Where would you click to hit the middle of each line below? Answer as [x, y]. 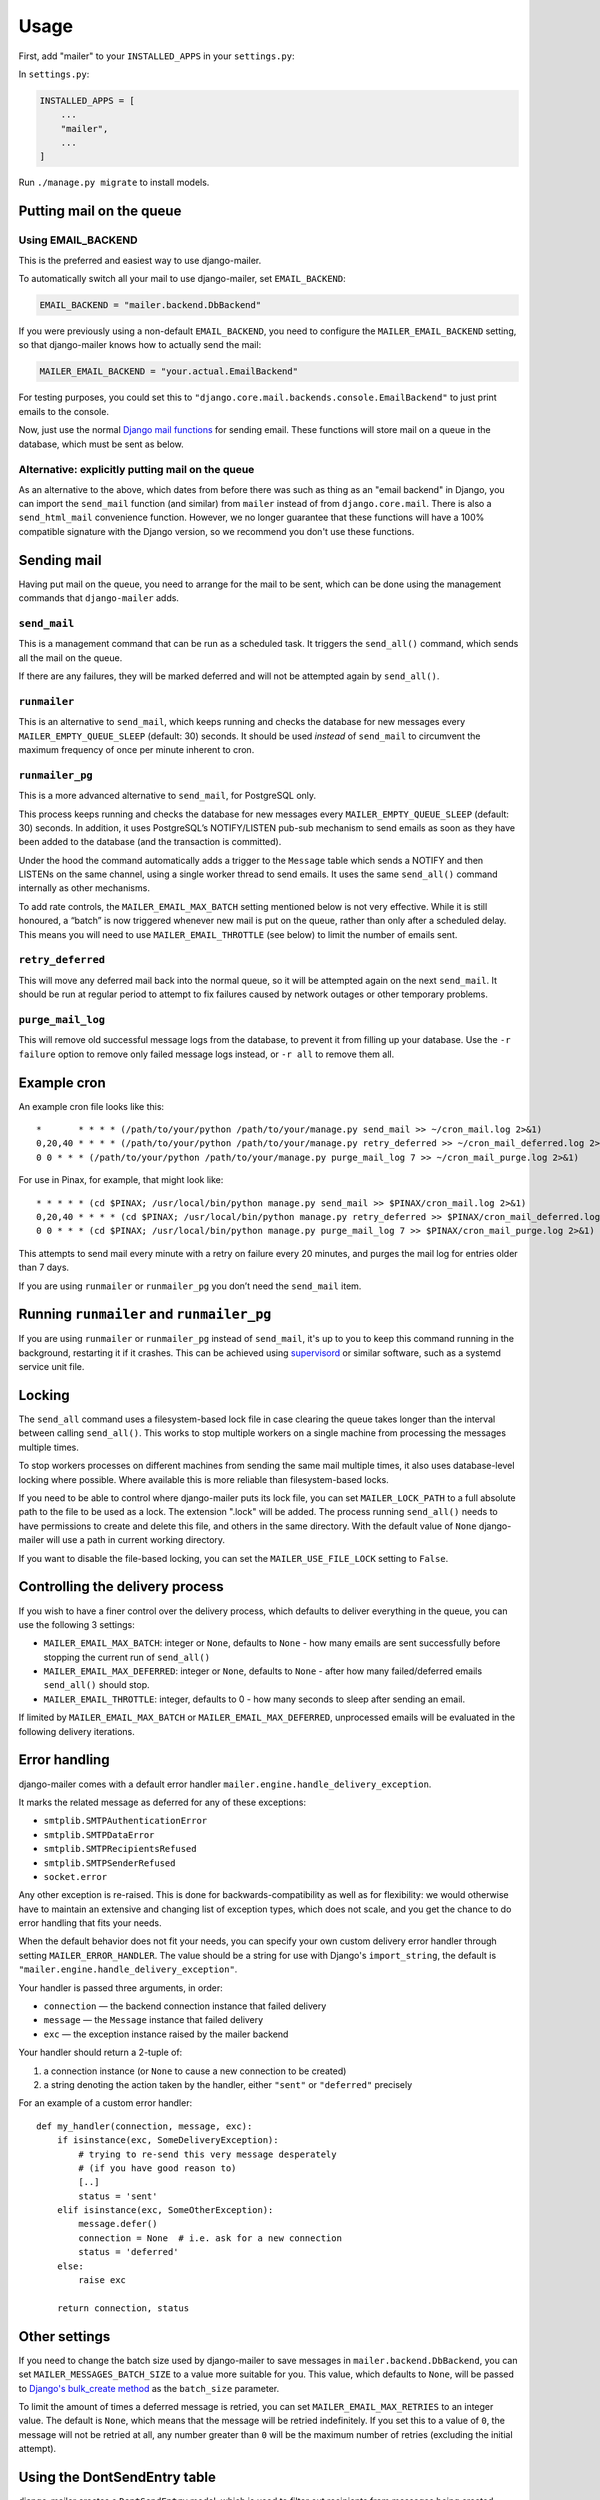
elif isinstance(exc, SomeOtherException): [165, 2210]
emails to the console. [64, 411]
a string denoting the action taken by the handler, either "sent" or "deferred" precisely [228, 2084]
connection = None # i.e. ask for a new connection [210, 2238]
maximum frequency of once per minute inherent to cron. [136, 749]
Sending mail [60, 560]
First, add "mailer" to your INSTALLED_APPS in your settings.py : [156, 56]
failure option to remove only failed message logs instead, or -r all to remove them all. [206, 1054]
